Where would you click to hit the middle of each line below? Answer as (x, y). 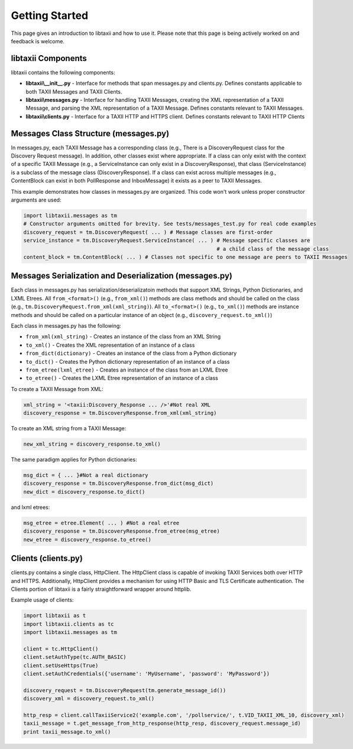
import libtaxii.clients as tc (69, 624)
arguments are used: (36, 200)
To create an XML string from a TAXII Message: (69, 428)
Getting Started (50, 15)
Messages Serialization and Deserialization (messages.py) (122, 276)
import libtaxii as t (55, 616)
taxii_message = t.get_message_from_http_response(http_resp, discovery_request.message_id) (162, 724)
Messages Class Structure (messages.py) (90, 133)
